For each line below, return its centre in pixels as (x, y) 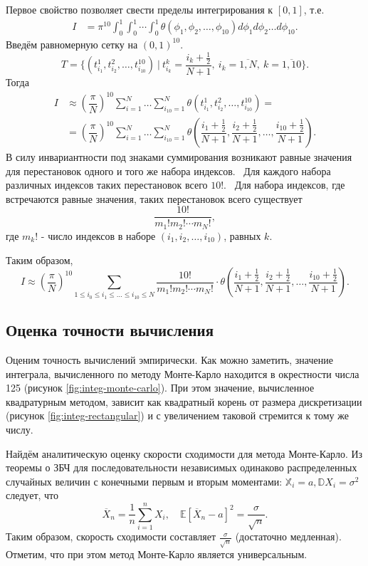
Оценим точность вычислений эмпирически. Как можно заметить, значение (169, 360)
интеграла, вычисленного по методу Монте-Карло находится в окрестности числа (183, 373)
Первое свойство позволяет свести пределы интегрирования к (140, 9)
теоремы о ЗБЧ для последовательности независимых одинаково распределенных (182, 467)
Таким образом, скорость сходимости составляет (111, 536)
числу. (20, 430)
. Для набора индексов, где (284, 185)
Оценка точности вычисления (110, 330)
